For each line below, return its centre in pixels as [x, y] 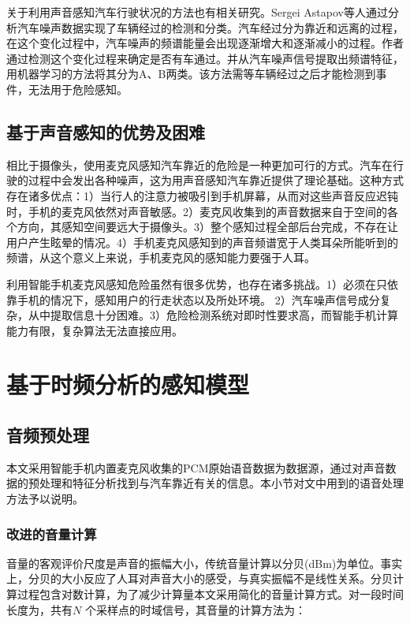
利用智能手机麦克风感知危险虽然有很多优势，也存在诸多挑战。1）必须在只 [197, 284]
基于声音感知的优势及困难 [106, 131]
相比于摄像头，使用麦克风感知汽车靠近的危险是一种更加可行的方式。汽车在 [199, 164]
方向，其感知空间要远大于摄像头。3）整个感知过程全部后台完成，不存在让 [207, 227]
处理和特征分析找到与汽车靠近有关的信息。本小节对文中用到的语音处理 [221, 483]
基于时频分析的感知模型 [128, 384]
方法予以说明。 [45, 499]
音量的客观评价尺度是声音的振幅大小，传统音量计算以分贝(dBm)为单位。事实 [205, 563]
